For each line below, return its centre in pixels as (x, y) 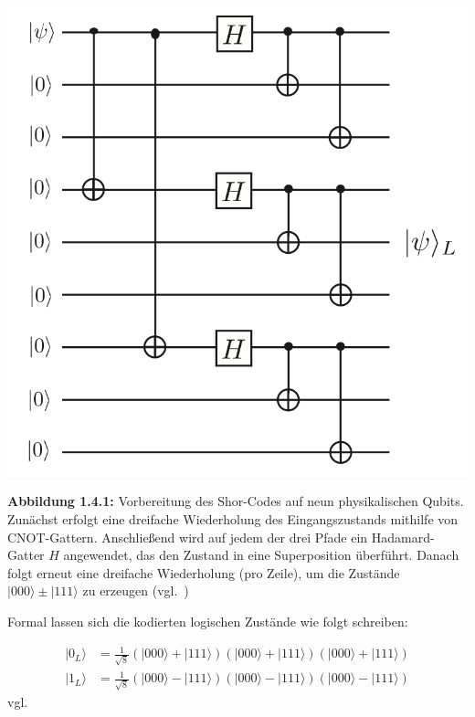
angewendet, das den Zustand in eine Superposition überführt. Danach (261, 555)
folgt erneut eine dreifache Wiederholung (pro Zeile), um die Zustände (204, 572)
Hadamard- (403, 537)
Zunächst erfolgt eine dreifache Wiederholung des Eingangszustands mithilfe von (233, 519)
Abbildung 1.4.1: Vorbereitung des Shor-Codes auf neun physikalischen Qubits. (236, 501)
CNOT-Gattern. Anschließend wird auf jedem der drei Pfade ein (188, 537)
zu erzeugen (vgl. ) (136, 590)
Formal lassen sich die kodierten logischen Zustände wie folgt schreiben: (208, 622)
